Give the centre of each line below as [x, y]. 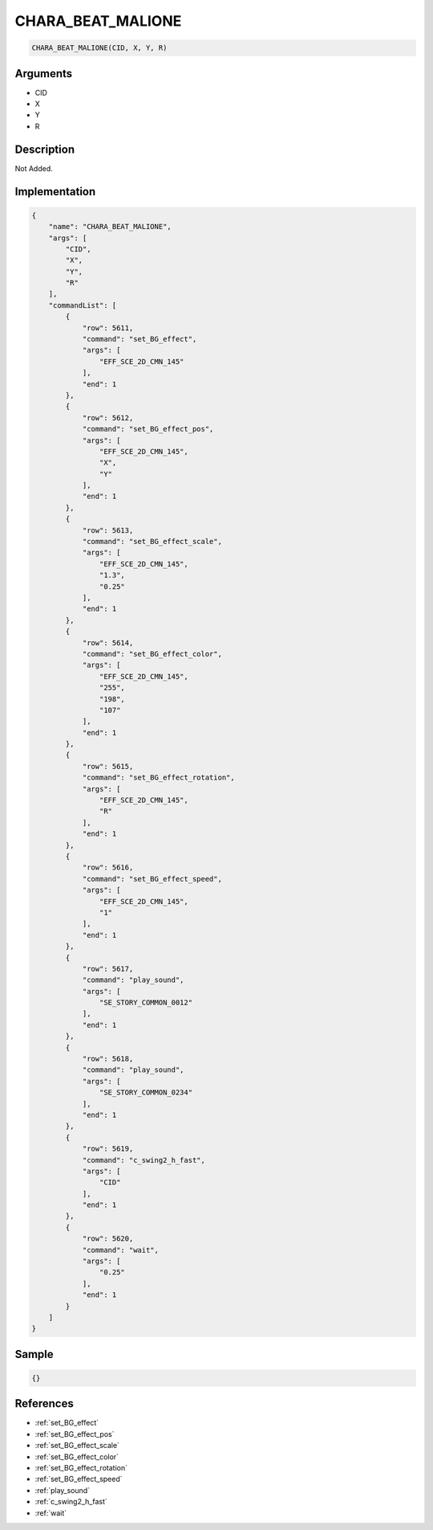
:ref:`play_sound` [63, 1490]
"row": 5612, [108, 417]
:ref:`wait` [51, 1513]
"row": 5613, [108, 530]
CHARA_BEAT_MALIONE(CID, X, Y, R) [99, 48]
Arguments [44, 74]
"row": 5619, [108, 1149]
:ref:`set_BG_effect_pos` [75, 1434]
